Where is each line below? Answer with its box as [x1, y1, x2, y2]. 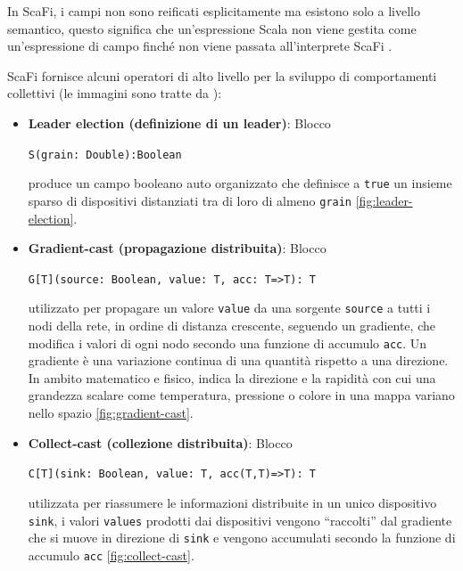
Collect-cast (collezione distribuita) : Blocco [28, 433, 293, 452]
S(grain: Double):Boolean [28, 148, 182, 161]
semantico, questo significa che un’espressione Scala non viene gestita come [7, 19, 417, 37]
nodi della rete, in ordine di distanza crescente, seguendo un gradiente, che [28, 316, 435, 335]
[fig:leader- [355, 191, 413, 209]
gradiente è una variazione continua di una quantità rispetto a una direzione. [28, 351, 449, 370]
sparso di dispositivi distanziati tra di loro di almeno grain [28, 191, 352, 209]
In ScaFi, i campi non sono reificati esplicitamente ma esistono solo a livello [7, 2, 420, 20]
